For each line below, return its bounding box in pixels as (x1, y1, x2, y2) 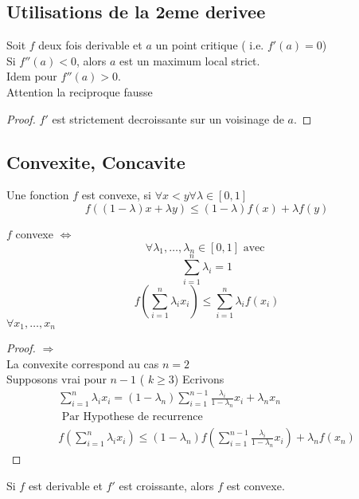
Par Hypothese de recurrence (61, 411, 203, 423)
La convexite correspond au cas (6, 355, 159, 371)
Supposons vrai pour (6, 371, 107, 387)
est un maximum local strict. (119, 52, 260, 69)
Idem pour (6, 68, 57, 84)
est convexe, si (81, 187, 152, 203)
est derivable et (28, 477, 103, 493)
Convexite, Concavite (6, 149, 185, 174)
